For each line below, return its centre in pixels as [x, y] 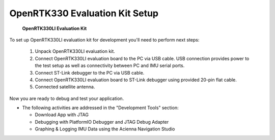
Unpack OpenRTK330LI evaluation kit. [75, 51]
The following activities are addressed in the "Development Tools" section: [100, 108]
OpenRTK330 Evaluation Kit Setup [84, 13]
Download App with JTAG [62, 115]
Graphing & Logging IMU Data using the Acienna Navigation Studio [105, 129]
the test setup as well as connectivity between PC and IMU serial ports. [110, 65]
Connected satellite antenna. [65, 87]
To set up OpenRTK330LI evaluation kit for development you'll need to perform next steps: [104, 40]
